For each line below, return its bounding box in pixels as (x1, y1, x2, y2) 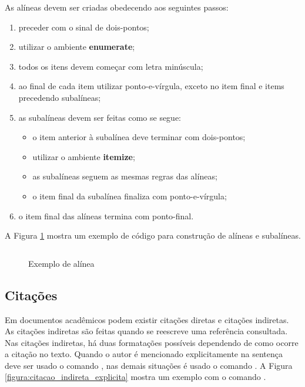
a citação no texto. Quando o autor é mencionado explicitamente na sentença (5, 348, 283, 360)
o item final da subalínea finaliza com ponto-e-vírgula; (32, 189, 227, 202)
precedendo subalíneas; (18, 91, 101, 103)
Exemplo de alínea (28, 257, 95, 269)
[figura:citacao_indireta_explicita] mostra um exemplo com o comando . (5, 371, 266, 383)
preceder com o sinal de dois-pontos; (18, 21, 149, 33)
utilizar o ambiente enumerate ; (18, 40, 135, 53)
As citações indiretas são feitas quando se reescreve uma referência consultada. (5, 325, 288, 337)
